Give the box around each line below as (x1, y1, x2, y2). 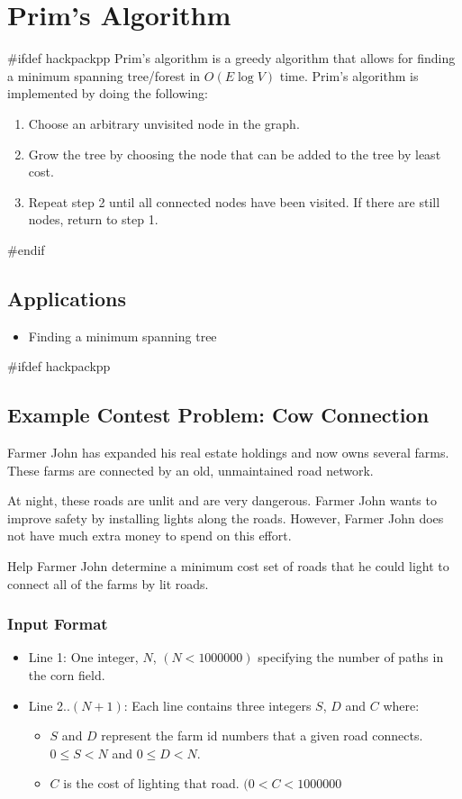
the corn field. (28, 666, 105, 685)
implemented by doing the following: (7, 84, 208, 103)
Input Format (7, 613, 108, 635)
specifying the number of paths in (258, 648, 444, 667)
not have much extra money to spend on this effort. (7, 526, 292, 545)
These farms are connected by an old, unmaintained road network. (7, 460, 374, 479)
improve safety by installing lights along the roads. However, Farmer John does (7, 508, 444, 527)
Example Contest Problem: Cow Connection (7, 401, 430, 429)
